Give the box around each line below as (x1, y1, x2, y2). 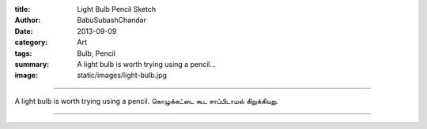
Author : (14, 16, 41, 25)
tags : (14, 48, 32, 58)
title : (14, 5, 31, 13)
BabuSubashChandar (77, 16, 146, 25)
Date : (14, 26, 33, 35)
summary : (14, 59, 50, 68)
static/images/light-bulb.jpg (77, 71, 168, 80)
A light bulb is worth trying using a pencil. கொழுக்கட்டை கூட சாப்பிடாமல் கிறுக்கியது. (14, 96, 278, 105)
